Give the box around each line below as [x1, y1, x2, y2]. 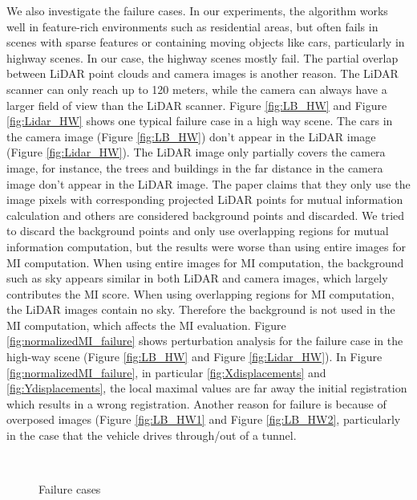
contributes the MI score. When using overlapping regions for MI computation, [6, 285, 395, 302]
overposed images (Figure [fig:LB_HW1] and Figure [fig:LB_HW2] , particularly [6, 411, 401, 428]
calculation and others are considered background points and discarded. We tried [6, 206, 405, 223]
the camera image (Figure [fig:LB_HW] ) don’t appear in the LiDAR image [6, 128, 376, 144]
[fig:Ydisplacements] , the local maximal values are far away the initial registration [6, 380, 407, 396]
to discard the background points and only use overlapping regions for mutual [6, 222, 389, 239]
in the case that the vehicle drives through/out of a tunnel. [6, 427, 297, 444]
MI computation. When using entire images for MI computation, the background [6, 254, 404, 270]
